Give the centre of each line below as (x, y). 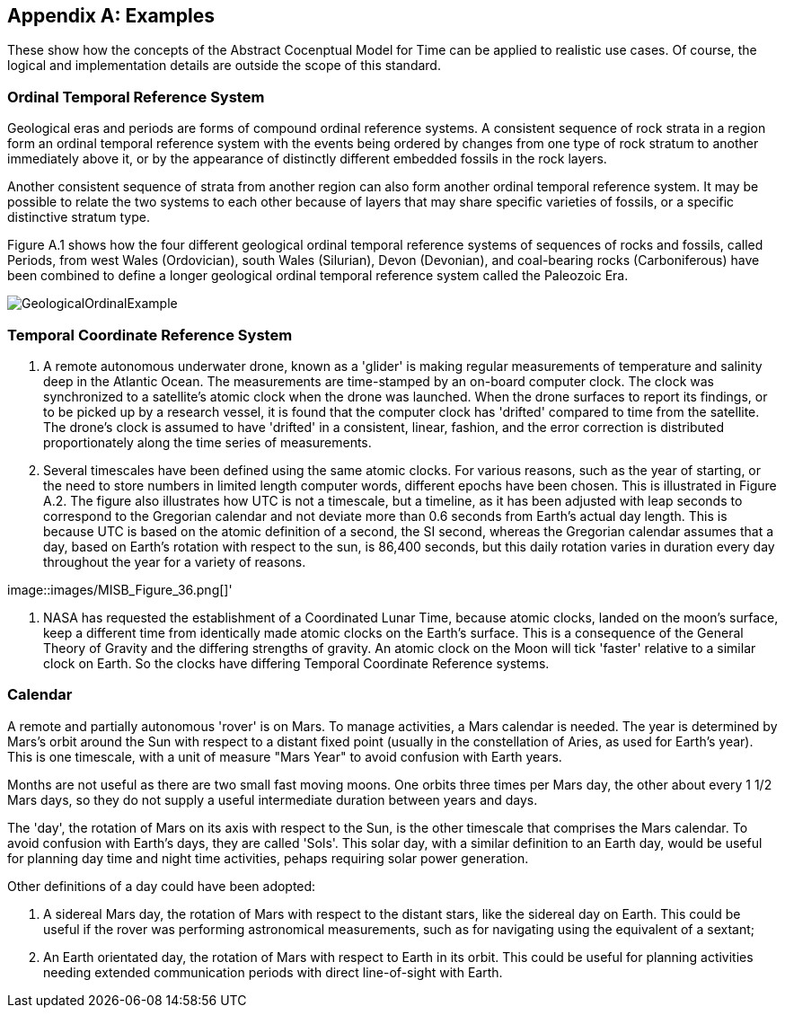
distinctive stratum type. (79, 217)
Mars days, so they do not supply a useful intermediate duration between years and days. (273, 799)
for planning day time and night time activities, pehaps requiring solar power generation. (268, 858)
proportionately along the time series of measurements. (207, 442)
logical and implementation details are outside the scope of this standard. (224, 66)
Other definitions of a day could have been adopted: (162, 886)
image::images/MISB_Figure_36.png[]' (120, 589)
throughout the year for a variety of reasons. (175, 561)
